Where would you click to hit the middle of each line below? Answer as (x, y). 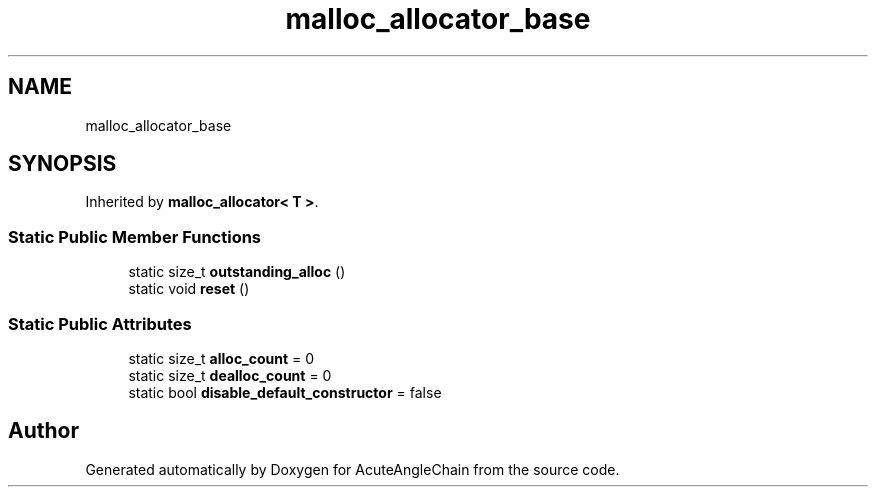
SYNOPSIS (62, 164)
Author (43, 431)
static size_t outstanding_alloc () (237, 272)
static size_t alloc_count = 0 (221, 358)
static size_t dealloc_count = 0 (230, 375)
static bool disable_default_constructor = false (285, 392)
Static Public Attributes (100, 323)
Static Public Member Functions (135, 236)
